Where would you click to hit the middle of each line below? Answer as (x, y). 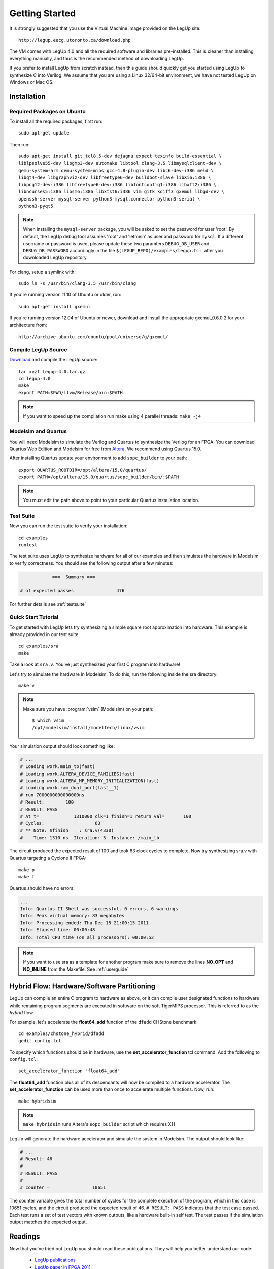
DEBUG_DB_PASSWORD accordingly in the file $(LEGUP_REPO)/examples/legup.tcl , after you (123, 250)
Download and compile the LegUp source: (53, 360)
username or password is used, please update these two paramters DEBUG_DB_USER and (116, 243)
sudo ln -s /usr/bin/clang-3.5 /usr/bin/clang (77, 283)
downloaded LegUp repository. (56, 258)
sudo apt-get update (44, 133)
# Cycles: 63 (60, 823)
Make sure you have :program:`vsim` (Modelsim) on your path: (88, 709)
